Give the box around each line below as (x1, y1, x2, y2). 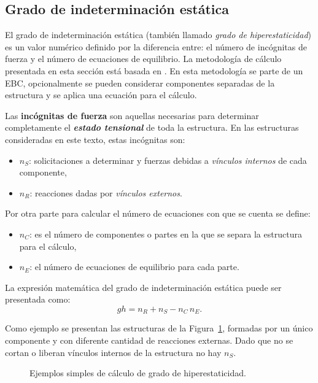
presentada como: (5, 293, 71, 306)
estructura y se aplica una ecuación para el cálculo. (5, 88, 197, 101)
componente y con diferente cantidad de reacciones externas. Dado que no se (5, 333, 293, 346)
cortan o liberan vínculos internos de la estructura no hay (5, 346, 222, 358)
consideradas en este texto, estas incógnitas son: (5, 133, 185, 145)
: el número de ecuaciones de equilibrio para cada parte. (29, 260, 239, 273)
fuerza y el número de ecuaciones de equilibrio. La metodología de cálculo (5, 52, 282, 65)
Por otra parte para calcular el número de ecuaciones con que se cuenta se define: (5, 207, 311, 220)
